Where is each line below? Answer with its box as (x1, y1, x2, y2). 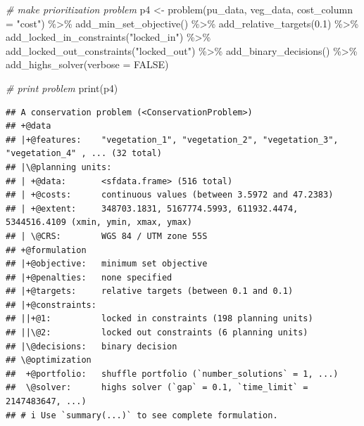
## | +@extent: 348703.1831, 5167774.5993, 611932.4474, (6, 203, 299, 214)
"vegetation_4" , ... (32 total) (6, 148, 162, 159)
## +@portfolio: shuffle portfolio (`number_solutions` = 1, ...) (6, 368, 339, 379)
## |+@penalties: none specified (6, 272, 172, 283)
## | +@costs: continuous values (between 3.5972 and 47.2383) (6, 190, 334, 200)
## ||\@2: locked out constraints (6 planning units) (6, 328, 308, 338)
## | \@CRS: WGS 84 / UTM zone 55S (6, 231, 208, 241)
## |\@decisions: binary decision (6, 341, 177, 351)
